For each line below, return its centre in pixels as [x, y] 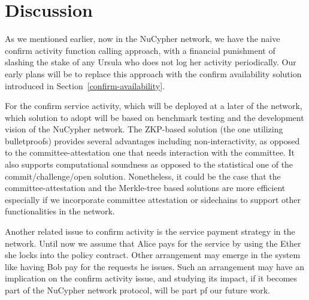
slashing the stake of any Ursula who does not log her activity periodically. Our [151, 62]
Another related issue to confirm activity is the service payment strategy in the [150, 231]
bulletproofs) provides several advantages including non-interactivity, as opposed [152, 140]
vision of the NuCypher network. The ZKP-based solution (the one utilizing [144, 129]
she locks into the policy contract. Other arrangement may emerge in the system [153, 255]
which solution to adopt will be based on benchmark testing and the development [154, 117]
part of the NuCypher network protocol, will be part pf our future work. [137, 290]
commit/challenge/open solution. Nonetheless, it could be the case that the [143, 176]
